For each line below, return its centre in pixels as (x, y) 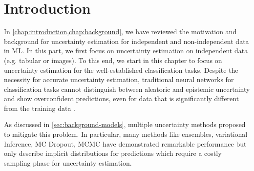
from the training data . (40, 108)
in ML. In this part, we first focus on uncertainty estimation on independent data (126, 51)
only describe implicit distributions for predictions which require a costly (113, 153)
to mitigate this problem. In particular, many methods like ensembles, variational (126, 134)
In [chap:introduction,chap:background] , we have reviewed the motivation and (120, 32)
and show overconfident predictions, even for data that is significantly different (122, 98)
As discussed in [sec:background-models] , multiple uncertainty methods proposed (125, 124)
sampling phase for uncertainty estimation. (68, 162)
